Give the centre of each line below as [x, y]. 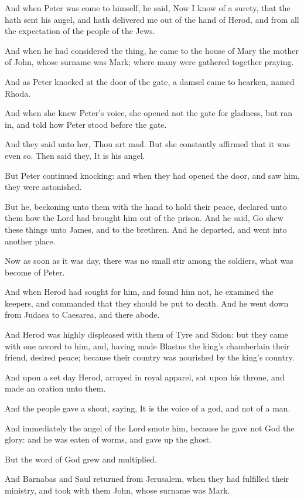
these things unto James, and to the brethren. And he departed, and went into [146, 229]
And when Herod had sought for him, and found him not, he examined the [139, 292]
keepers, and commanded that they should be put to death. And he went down [147, 303]
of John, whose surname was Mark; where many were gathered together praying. [149, 62]
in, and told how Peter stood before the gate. [86, 124]
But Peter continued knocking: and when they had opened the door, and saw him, [152, 175]
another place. [30, 241]
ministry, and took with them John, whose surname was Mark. [117, 490]
